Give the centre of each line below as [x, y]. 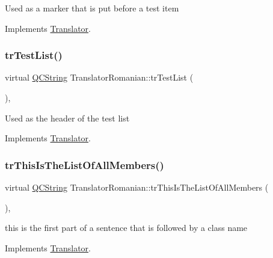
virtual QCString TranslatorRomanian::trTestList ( [99, 77]
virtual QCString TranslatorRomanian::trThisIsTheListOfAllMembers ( [137, 187]
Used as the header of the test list [67, 118]
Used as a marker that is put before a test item [92, 8]
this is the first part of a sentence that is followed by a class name [126, 228]
